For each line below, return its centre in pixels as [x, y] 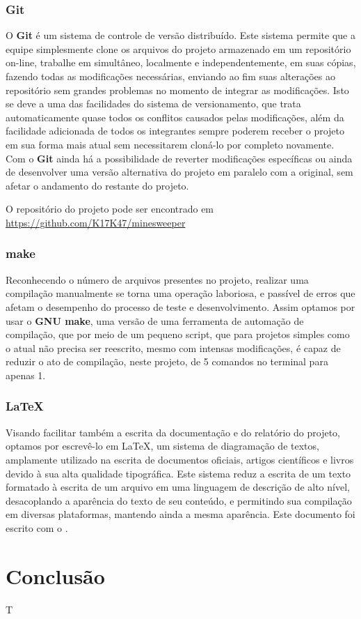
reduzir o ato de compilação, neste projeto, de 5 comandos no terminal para [167, 361]
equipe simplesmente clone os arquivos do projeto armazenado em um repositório [178, 48]
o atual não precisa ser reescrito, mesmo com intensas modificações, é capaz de [173, 347]
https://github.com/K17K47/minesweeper [96, 222]
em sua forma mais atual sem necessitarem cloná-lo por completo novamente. [170, 144]
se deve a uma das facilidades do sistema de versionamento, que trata [153, 104]
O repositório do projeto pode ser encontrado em [110, 209]
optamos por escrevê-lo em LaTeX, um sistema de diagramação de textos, [162, 446]
